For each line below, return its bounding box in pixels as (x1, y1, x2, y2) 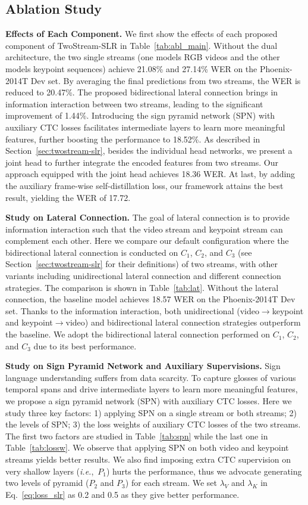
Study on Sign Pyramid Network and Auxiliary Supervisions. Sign (5, 360, 281, 372)
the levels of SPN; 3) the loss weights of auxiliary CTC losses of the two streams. (5, 418, 301, 430)
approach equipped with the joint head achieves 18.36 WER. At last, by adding (5, 168, 296, 180)
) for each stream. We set (125, 476, 217, 489)
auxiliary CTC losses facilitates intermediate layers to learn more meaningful (5, 120, 285, 133)
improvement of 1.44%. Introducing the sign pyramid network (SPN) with (5, 109, 275, 122)
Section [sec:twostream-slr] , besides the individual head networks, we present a (5, 144, 293, 157)
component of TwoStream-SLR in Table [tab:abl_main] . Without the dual (5, 39, 278, 51)
